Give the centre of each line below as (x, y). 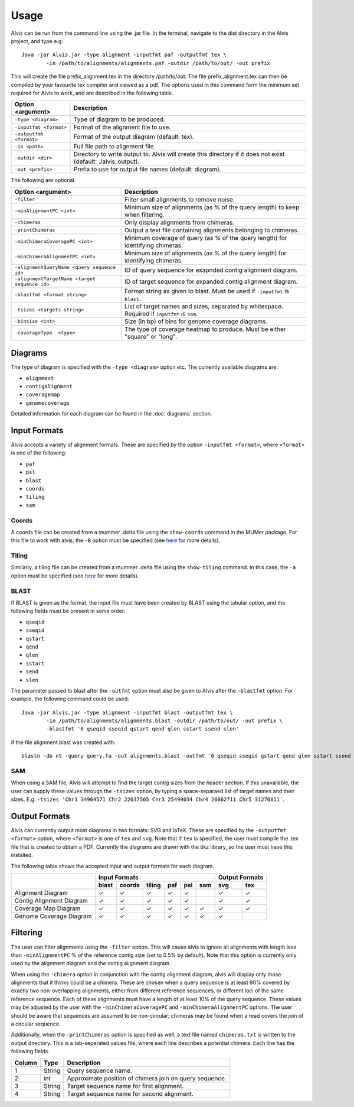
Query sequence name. (99, 1070)
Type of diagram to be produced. (119, 119)
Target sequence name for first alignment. (125, 1086)
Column (26, 1063)
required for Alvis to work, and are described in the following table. (92, 93)
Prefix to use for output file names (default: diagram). (147, 170)
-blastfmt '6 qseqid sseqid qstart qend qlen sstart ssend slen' (143, 729)
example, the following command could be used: (70, 699)
